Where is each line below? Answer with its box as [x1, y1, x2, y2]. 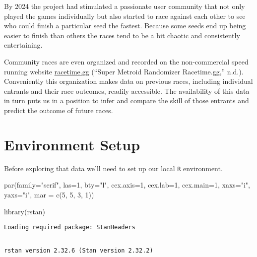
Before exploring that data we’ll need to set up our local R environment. [4, 163, 223, 173]
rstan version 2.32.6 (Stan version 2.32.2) [4, 247, 153, 255]
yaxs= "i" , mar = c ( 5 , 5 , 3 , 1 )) [4, 189, 94, 199]
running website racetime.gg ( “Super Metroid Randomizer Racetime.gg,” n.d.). [4, 66, 244, 76]
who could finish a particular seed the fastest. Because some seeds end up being [4, 20, 246, 31]
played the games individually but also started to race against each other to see [4, 10, 246, 21]
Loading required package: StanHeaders [4, 224, 135, 231]
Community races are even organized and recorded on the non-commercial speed [4, 56, 249, 66]
